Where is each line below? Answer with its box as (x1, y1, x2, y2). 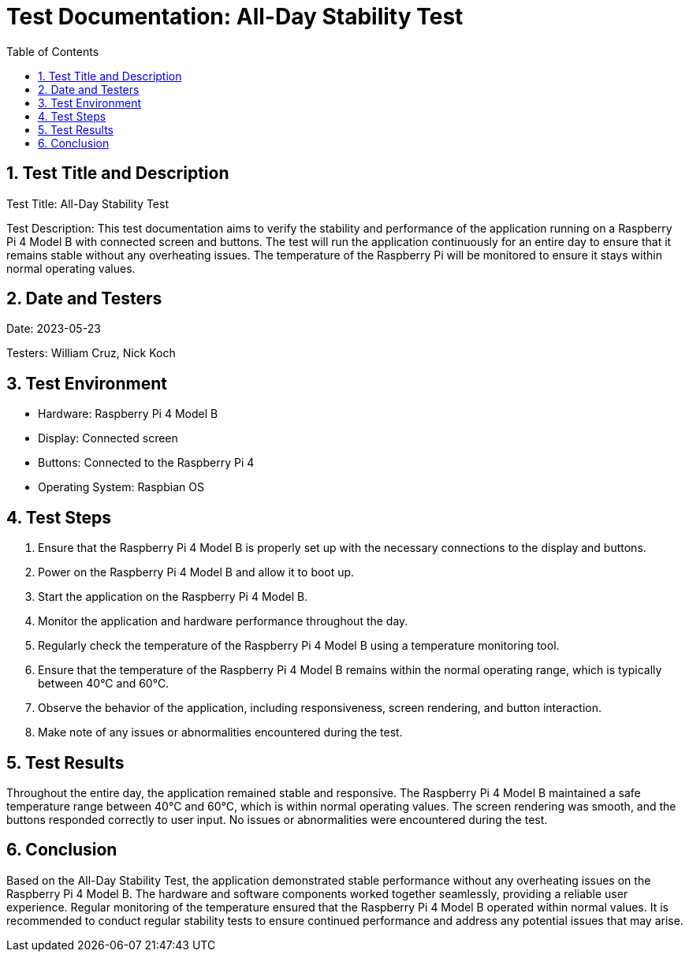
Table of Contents (6, 44, 99, 58)
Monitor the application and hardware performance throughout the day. (38, 614, 408, 628)
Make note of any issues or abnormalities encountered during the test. (38, 725, 403, 740)
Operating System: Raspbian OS (38, 480, 204, 494)
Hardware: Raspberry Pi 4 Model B (38, 407, 218, 421)
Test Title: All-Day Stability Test (6, 196, 169, 211)
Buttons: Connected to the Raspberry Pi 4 (38, 456, 255, 470)
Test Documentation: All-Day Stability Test (6, 3, 464, 30)
